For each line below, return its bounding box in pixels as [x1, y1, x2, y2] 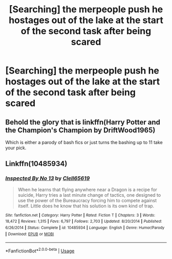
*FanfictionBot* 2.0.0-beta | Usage [5, 247, 75, 254]
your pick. [5, 145, 27, 151]
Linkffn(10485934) [5, 159, 68, 168]
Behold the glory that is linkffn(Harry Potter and [5, 117, 160, 126]
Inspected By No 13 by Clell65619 [5, 175, 90, 182]
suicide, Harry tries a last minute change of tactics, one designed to [17, 192, 161, 198]
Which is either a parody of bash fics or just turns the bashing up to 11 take [5, 139, 163, 145]
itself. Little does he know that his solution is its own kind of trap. [17, 203, 155, 209]
